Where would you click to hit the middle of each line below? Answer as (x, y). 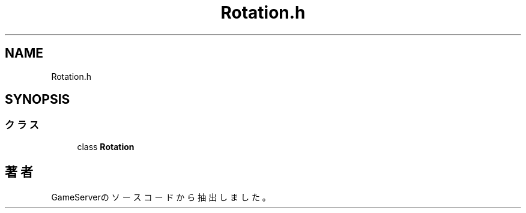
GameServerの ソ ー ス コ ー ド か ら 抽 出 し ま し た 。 (161, 197)
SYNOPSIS (38, 100)
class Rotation (106, 146)
